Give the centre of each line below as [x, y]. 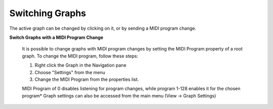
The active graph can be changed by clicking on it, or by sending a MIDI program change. [103, 28]
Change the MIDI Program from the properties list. [87, 79]
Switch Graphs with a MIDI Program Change [56, 37]
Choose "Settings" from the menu [70, 72]
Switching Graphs [48, 13]
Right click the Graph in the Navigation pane [80, 65]
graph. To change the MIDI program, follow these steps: [80, 56]
